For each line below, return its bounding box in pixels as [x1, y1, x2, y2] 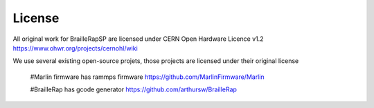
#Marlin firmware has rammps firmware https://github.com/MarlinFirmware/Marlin [30, 73, 265, 81]
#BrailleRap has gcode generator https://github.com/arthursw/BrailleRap [30, 85, 237, 93]
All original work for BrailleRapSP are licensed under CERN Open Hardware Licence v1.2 [12, 35, 264, 43]
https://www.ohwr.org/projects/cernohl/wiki [12, 44, 138, 52]
